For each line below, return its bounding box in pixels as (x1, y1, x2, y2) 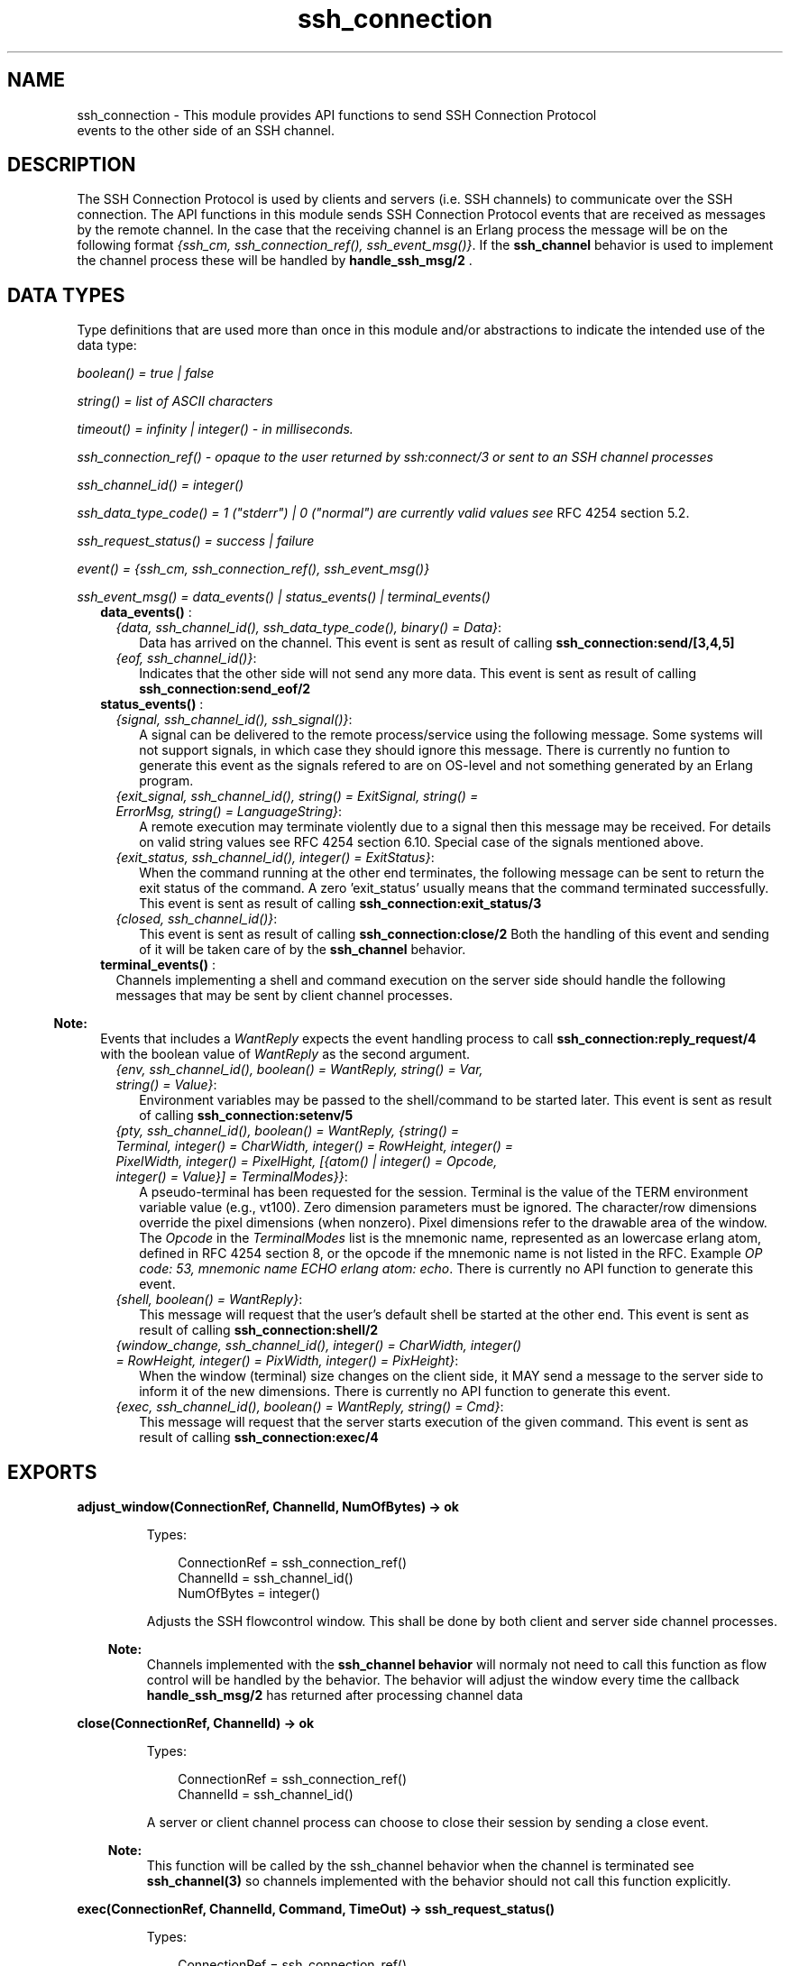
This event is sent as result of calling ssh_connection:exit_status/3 (139, 896, 542, 912)
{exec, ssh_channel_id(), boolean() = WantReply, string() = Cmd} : (115, 1399, 504, 1415)
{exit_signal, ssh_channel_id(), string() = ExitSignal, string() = (115, 788, 479, 804)
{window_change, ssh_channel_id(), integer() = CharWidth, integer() (115, 1337, 522, 1354)
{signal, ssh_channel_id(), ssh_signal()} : (115, 712, 353, 728)
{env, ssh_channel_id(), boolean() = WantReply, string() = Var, (115, 1061, 483, 1078)
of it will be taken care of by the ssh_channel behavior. (139, 942, 466, 958)
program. (139, 773, 194, 789)
